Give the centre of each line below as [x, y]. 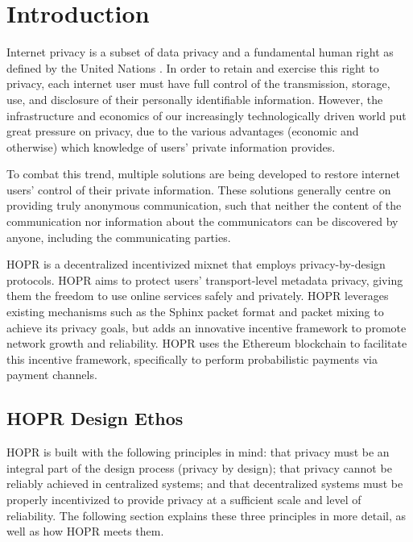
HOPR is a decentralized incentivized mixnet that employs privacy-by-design [196, 264]
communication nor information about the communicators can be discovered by [202, 221]
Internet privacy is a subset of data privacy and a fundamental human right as [200, 52]
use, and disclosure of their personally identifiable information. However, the [195, 99]
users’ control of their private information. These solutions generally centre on [199, 189]
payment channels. [52, 375]
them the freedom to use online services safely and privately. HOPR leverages [198, 296]
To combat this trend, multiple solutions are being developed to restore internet [203, 174]
